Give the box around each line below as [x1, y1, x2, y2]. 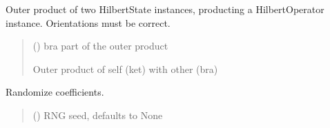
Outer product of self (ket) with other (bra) [32, 61, 218, 76]
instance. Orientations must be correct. [6, 15, 171, 30]
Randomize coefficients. [6, 85, 104, 99]
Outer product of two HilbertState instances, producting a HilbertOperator [6, 2, 324, 16]
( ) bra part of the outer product [32, 39, 168, 53]
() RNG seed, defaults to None [32, 107, 163, 122]
